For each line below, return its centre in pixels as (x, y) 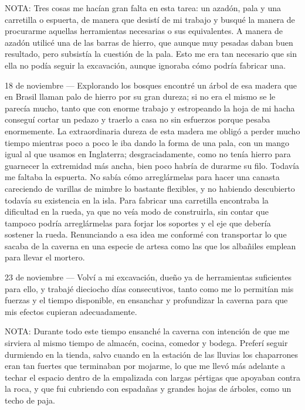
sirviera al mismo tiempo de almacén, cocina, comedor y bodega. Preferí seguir (146, 343)
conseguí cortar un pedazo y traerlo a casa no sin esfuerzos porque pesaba (138, 119)
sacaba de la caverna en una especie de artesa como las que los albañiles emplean (150, 245)
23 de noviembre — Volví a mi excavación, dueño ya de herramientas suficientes (148, 277)
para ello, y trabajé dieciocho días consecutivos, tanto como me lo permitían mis (149, 288)
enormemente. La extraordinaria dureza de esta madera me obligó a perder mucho (152, 131)
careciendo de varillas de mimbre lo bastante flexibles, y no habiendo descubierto (150, 188)
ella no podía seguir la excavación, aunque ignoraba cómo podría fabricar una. (145, 65)
